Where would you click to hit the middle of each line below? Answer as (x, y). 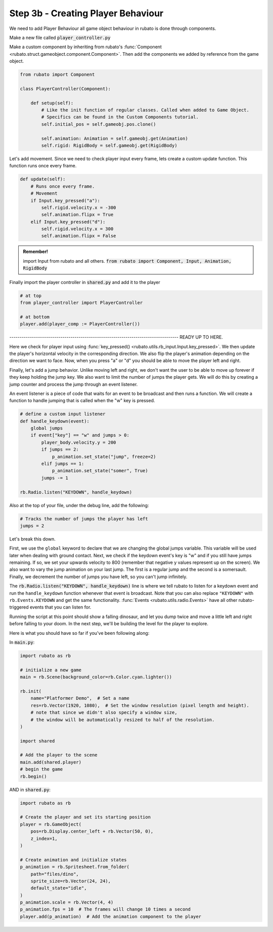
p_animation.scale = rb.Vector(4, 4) (67, 902)
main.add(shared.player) (51, 762)
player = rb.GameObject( (51, 824)
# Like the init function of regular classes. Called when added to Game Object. (145, 110)
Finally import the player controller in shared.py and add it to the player (85, 282)
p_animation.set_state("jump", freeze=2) (104, 457)
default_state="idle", (59, 888)
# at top (31, 296)
